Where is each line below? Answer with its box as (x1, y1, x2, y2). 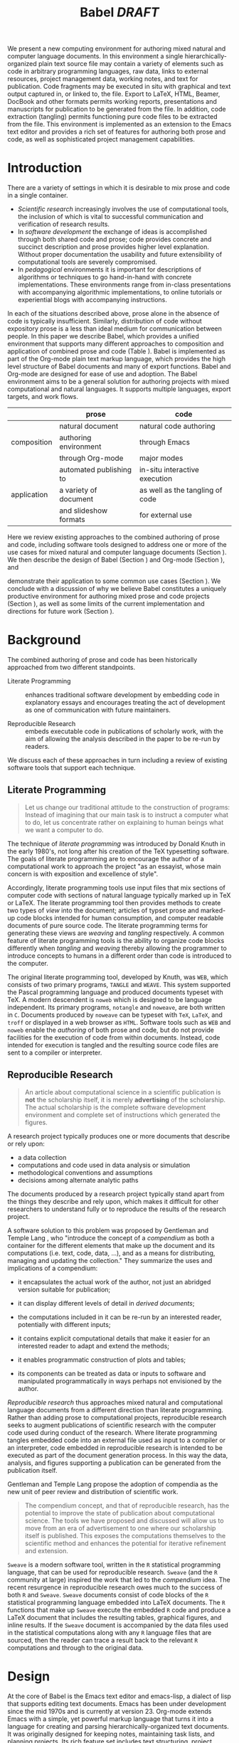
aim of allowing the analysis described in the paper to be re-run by (25, 735, 221, 743)
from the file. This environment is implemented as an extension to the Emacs (7, 120, 232, 129)
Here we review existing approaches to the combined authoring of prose (7, 533, 221, 541)
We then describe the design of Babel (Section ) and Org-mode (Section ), (7, 555, 225, 564)
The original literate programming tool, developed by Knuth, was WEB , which (7, 972, 228, 981)
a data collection (17, 1153, 67, 1161)
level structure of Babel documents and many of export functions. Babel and (7, 362, 231, 371)
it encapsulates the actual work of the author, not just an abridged (17, 1277, 211, 1286)
